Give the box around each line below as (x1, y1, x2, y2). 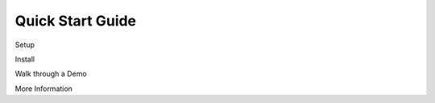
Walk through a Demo (14, 69, 88, 79)
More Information (14, 84, 72, 93)
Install (14, 54, 35, 64)
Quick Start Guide (14, 12, 137, 30)
